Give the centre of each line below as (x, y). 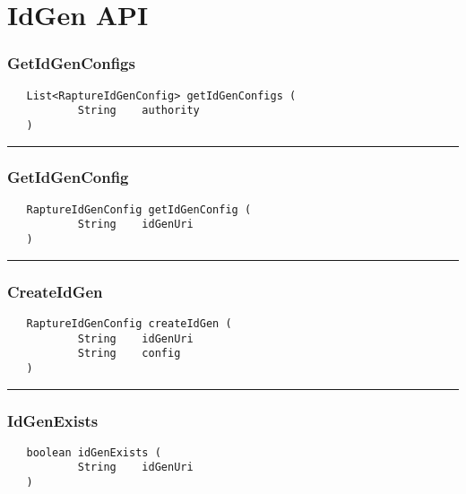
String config (129, 354)
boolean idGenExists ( (94, 452)
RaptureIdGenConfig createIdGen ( (129, 323)
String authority (138, 111)
